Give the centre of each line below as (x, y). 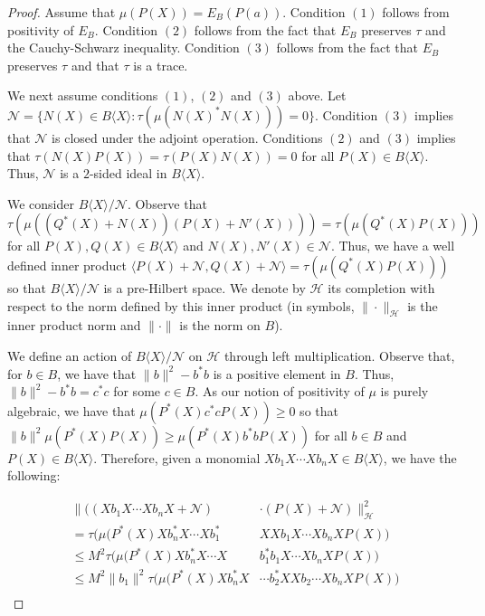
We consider (41, 203)
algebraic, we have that (71, 410)
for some (137, 391)
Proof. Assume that (62, 12)
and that (95, 65)
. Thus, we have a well (393, 246)
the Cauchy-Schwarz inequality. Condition (124, 47)
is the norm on (220, 325)
